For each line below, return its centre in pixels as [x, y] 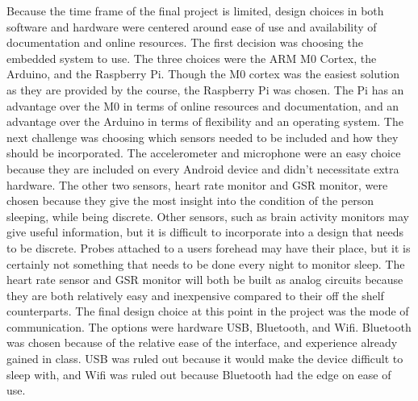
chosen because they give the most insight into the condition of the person [190, 200]
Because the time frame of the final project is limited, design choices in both [195, 10]
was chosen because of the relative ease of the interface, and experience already [202, 343]
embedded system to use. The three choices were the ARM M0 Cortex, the [192, 58]
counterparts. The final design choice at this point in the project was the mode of [208, 311]
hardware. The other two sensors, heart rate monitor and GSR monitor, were [197, 184]
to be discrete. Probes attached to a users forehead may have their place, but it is [209, 247]
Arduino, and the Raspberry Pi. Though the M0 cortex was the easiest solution [203, 74]
